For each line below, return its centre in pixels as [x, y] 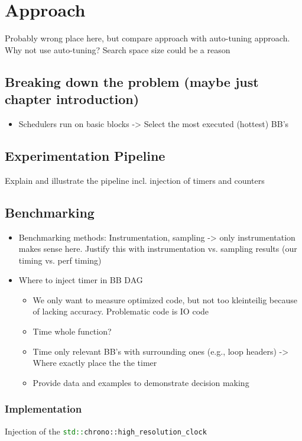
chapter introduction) [72, 99]
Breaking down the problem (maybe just [132, 81]
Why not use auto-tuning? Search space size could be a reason [118, 49]
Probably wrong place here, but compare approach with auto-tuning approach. [147, 38]
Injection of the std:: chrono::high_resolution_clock [106, 431]
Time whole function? [72, 331]
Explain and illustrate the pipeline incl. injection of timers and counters [135, 180]
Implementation [43, 409]
